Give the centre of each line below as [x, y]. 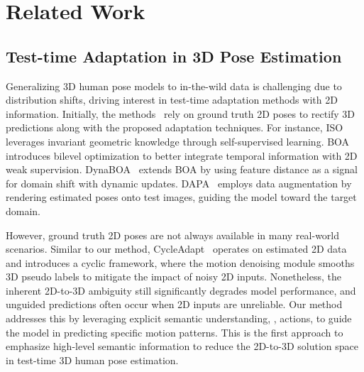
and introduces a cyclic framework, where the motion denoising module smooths [180, 262]
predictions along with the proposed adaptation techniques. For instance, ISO [175, 127]
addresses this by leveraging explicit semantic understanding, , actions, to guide [179, 318]
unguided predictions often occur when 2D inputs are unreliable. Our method [174, 304]
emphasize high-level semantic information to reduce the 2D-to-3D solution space [182, 346]
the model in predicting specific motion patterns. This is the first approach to [175, 332]
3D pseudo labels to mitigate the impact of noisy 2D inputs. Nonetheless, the [173, 277]
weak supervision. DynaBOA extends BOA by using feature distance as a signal [182, 169]
